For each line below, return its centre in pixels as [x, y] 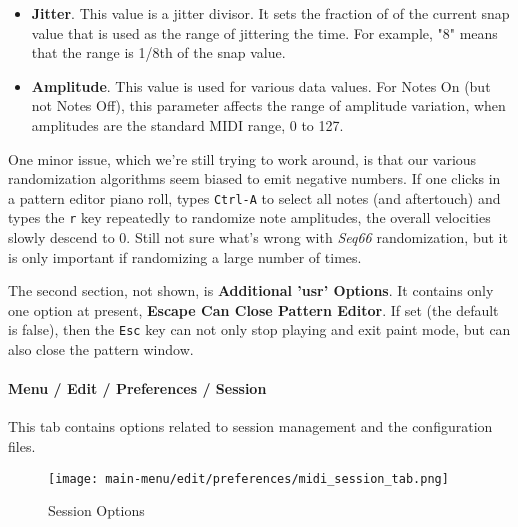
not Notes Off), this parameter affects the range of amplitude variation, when [268, 105]
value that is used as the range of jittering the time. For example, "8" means [264, 32]
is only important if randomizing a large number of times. [185, 256]
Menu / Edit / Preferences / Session [137, 388]
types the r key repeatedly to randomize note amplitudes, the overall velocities [249, 217]
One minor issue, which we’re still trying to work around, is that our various [242, 158]
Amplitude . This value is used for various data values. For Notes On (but [261, 85]
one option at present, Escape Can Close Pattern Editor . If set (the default [253, 309]
